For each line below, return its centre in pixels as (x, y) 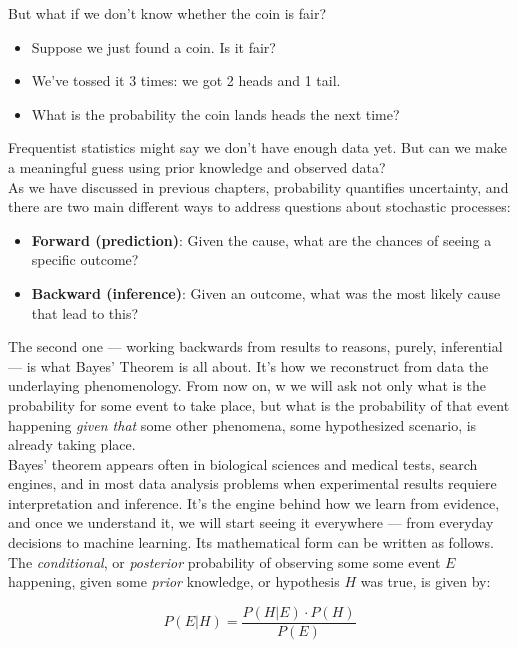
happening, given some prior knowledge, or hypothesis (174, 581)
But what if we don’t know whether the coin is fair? (167, 13)
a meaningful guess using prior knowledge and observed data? (197, 166)
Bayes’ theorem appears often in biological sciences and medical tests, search (243, 463)
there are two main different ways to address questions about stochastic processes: (259, 206)
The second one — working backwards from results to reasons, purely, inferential (255, 346)
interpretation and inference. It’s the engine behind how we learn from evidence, (254, 502)
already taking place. (72, 444)
